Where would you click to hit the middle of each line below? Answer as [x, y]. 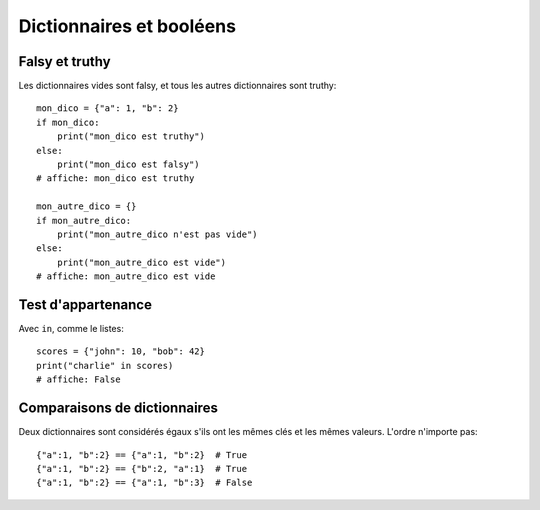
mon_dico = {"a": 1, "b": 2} [107, 108]
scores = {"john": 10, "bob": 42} [120, 351]
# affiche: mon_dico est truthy [115, 178]
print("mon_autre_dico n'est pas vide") [157, 234]
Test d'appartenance [85, 304]
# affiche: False [78, 379]
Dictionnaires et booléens [127, 26]
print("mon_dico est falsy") [128, 164]
